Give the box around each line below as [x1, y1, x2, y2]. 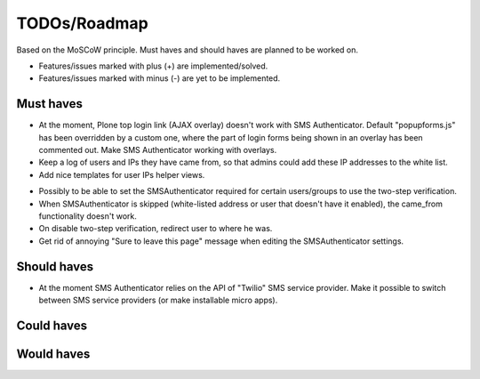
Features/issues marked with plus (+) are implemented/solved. [38, 60, 268, 71]
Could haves [16, 318, 88, 333]
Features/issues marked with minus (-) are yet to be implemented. [38, 73, 281, 84]
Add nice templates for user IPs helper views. [38, 169, 205, 180]
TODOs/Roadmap [16, 13, 148, 33]
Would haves [16, 346, 91, 361]
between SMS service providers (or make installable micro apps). [38, 294, 278, 306]
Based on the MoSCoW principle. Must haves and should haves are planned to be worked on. [16, 44, 359, 55]
